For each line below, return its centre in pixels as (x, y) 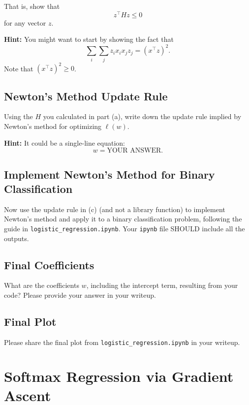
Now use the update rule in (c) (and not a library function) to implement (115, 209)
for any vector (25, 22)
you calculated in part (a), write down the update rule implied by (142, 116)
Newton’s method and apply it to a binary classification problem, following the (123, 219)
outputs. (16, 238)
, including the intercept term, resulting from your (162, 285)
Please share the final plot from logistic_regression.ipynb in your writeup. (122, 342)
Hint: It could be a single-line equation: (64, 142)
